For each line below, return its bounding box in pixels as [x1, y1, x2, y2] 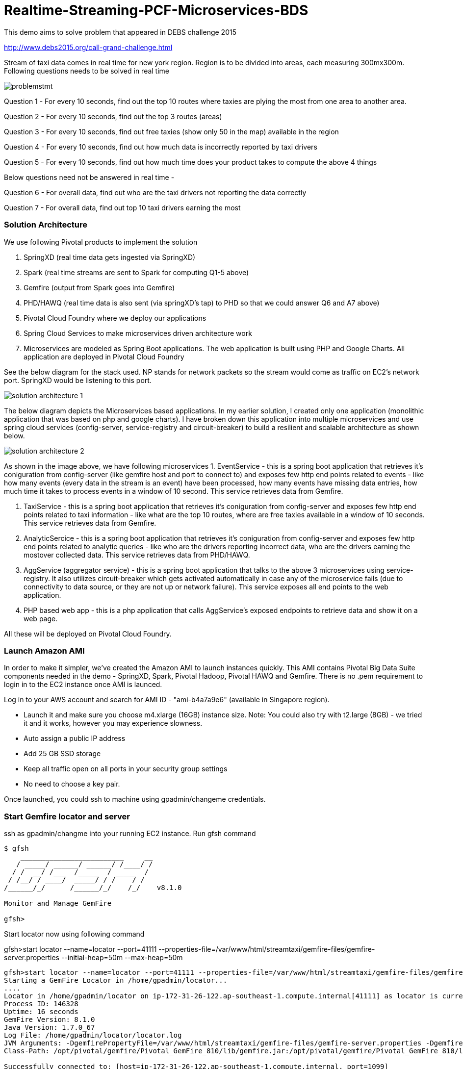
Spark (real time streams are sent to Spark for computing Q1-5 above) [24, 268, 249, 277]
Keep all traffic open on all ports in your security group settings [24, 764, 228, 773]
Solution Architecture [4, 220, 87, 230]
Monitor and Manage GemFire [4, 899, 112, 907]
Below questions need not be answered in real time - [4, 173, 175, 181]
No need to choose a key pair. [24, 780, 120, 789]
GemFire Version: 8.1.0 [4, 1016, 95, 1023]
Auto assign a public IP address [24, 734, 126, 743]
